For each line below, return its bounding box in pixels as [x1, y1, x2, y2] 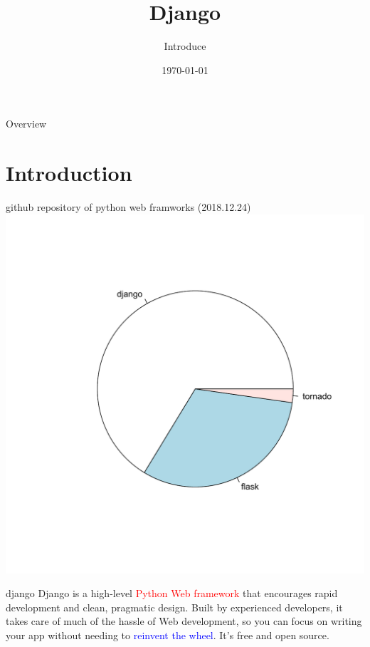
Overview [6, 116, 47, 131]
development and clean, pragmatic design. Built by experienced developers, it [6, 599, 343, 614]
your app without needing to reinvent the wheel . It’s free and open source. [6, 628, 329, 642]
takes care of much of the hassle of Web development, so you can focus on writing [6, 614, 362, 628]
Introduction [6, 158, 132, 187]
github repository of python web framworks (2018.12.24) [6, 200, 251, 214]
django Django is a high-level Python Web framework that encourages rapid [6, 586, 338, 601]
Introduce [164, 38, 206, 53]
